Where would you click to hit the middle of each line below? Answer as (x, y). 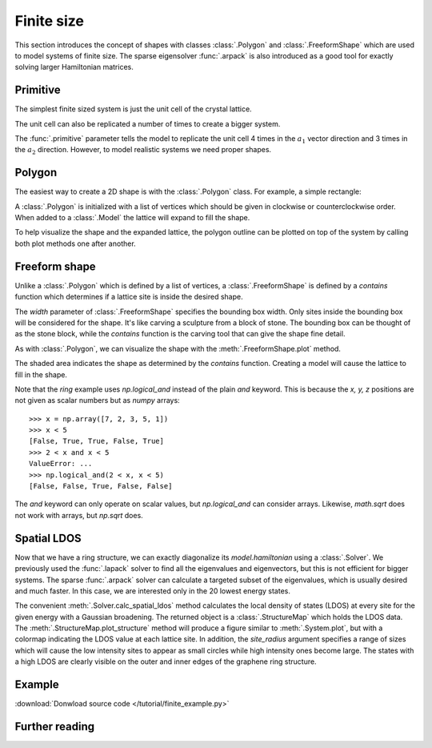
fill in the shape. (41, 374)
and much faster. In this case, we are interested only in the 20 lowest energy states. (153, 591)
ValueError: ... (61, 464)
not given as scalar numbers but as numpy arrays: (97, 400)
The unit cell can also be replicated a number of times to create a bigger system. (148, 123)
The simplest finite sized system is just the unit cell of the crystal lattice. (133, 109)
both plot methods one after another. (75, 243)
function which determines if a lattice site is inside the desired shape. (129, 297)
